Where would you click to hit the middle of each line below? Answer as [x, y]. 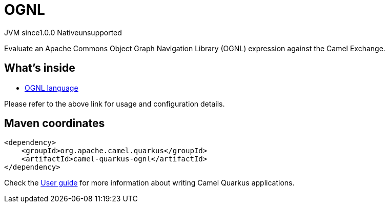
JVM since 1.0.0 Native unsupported [63, 32]
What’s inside [40, 68]
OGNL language [52, 88]
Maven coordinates [55, 123]
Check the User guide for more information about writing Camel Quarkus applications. [149, 183]
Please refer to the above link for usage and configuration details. [115, 103]
